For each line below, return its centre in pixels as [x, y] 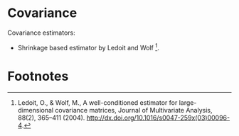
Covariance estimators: [42, 33]
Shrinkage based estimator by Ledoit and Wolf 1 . [89, 47]
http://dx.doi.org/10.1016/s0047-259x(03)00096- [158, 118]
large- [188, 102]
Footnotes [38, 76]
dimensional [36, 110]
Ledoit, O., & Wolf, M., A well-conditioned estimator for [97, 102]
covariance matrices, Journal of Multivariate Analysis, [134, 110]
